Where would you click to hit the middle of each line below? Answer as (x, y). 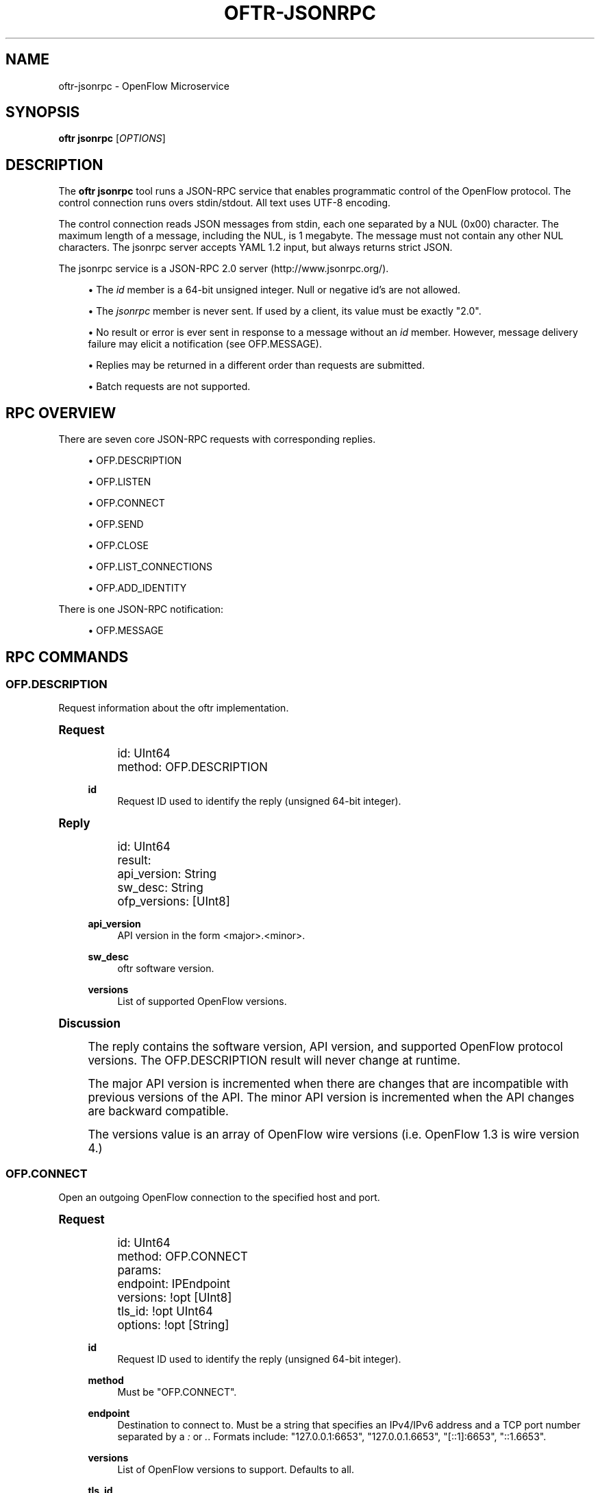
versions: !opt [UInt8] (175, 1298)
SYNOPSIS (43, 112)
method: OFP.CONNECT (183, 1257)
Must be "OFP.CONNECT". (177, 1392)
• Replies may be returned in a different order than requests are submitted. (257, 365)
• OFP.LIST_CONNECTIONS (150, 567)
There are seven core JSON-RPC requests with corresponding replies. (217, 439)
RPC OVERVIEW (61, 413)
